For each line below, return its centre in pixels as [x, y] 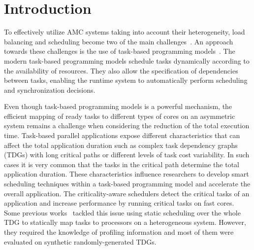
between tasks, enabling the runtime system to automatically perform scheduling [126, 80]
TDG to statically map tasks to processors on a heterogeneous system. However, [125, 222]
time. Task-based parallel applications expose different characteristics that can [122, 135]
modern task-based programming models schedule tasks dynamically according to [127, 60]
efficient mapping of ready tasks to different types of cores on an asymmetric [120, 116]
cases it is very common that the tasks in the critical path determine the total [122, 164]
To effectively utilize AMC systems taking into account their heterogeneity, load [125, 32]
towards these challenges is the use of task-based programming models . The [120, 51]
